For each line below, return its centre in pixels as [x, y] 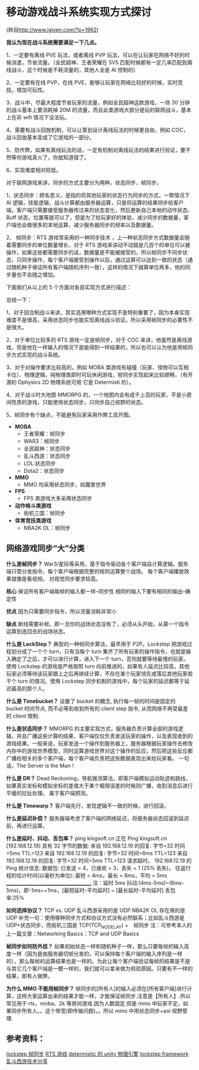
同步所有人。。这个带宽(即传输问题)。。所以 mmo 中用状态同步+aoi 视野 [97, 1011]
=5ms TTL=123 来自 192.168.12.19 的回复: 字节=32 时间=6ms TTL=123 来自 [97, 853]
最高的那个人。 [29, 688]
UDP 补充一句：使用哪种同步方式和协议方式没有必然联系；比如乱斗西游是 [95, 917]
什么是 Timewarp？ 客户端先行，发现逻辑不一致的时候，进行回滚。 [88, 805]
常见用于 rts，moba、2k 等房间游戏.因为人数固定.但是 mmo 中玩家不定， [95, 1003]
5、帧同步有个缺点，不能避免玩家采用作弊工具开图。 [70, 415]
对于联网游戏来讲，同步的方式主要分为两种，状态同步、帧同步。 [84, 182]
